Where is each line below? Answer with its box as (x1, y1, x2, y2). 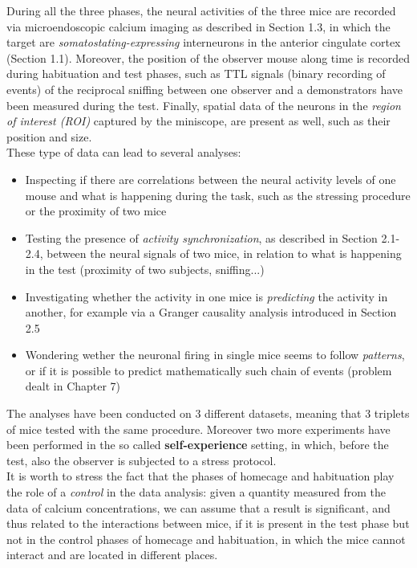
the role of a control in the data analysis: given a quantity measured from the (6, 484, 386, 501)
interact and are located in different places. (6, 546, 218, 563)
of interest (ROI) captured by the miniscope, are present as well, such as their (6, 112, 391, 129)
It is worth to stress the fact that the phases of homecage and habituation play (6, 468, 395, 484)
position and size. (6, 128, 92, 145)
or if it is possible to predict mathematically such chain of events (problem (25, 362, 392, 378)
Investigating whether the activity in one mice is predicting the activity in (25, 288, 388, 304)
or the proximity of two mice (25, 202, 167, 219)
